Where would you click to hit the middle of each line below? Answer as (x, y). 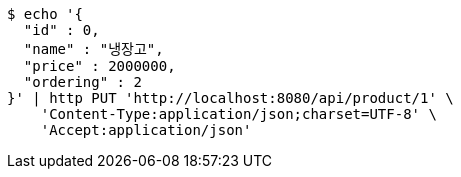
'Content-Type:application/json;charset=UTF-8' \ (238, 114)
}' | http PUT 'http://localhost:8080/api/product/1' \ (230, 98)
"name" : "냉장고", (93, 49)
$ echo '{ (45, 14)
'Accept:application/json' (146, 130)
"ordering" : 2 (82, 82)
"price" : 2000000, (99, 66)
